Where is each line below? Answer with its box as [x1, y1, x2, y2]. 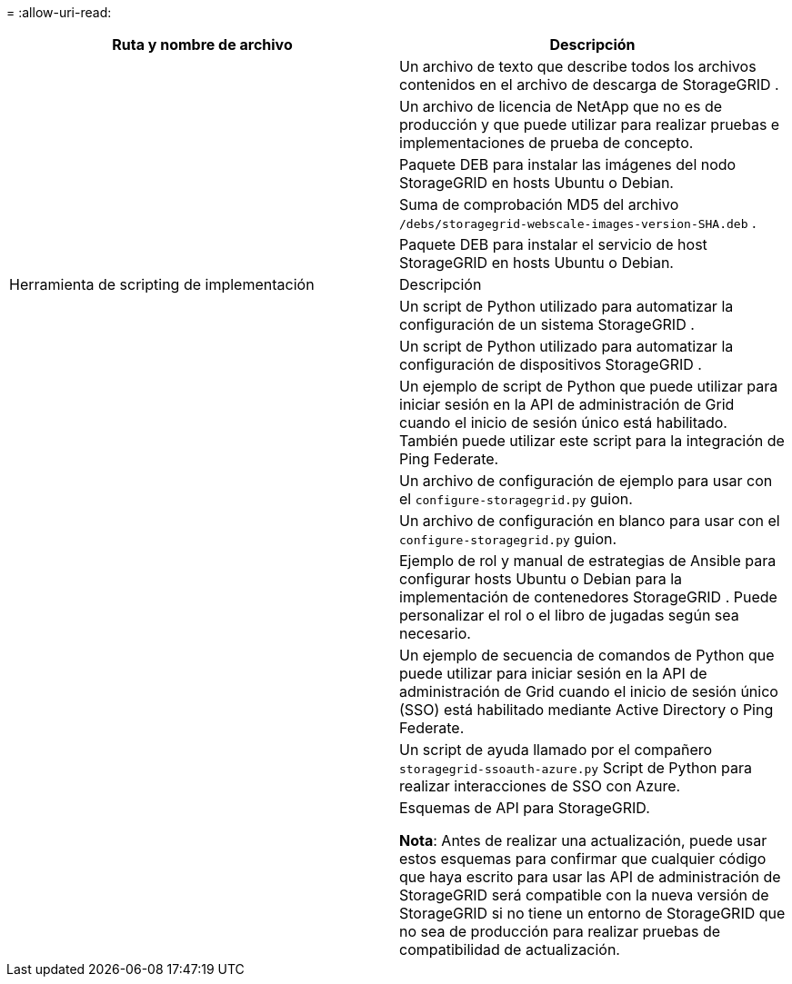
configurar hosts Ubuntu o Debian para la [399, 570, 683, 588]
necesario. [399, 624, 471, 642]
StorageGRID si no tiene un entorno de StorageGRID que [399, 904, 786, 922]
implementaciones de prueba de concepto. [399, 134, 694, 152]
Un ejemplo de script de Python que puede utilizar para [399, 377, 778, 395]
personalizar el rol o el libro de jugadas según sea [399, 606, 739, 624]
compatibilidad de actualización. [399, 940, 620, 959]
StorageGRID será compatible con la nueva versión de [399, 886, 769, 904]
